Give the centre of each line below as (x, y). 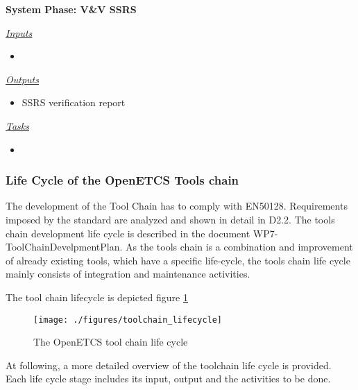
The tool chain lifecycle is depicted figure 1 (97, 297)
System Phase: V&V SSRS (71, 9)
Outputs (22, 79)
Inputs (19, 32)
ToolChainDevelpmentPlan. (64, 247)
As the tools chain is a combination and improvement (239, 247)
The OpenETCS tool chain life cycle (111, 342)
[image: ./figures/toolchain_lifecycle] (128, 320)
